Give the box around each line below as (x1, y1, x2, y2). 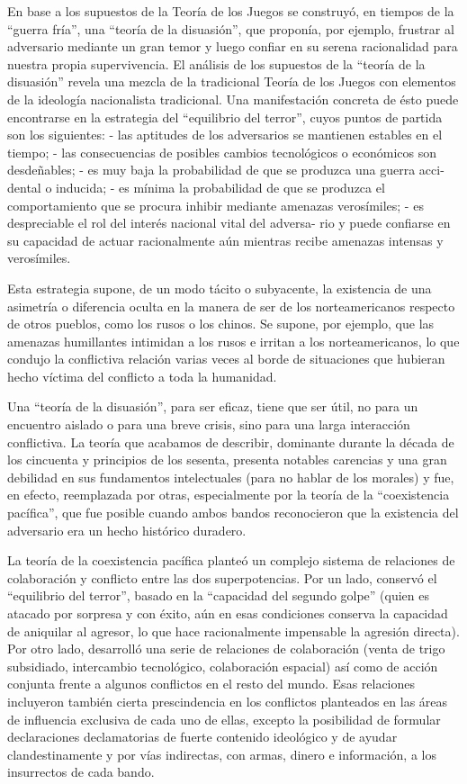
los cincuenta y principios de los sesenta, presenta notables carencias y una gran (7, 450, 447, 469)
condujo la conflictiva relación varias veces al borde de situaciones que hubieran (7, 349, 445, 368)
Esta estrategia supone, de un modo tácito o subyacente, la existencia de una (7, 278, 432, 297)
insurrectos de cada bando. (7, 762, 155, 781)
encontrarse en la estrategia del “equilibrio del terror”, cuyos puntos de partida (7, 107, 443, 126)
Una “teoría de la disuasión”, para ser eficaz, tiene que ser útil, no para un (7, 397, 418, 416)
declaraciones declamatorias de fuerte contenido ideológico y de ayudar (7, 727, 398, 746)
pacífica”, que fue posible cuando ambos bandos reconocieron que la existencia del (7, 503, 459, 522)
